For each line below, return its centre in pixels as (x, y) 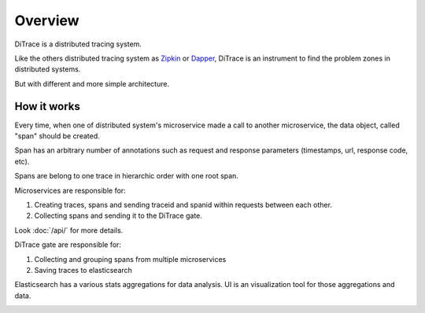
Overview (47, 20)
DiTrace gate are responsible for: (68, 245)
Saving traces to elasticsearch (83, 270)
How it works (47, 106)
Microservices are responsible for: (70, 190)
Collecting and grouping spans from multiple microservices (130, 259)
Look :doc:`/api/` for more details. (69, 230)
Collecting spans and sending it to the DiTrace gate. (118, 215)
